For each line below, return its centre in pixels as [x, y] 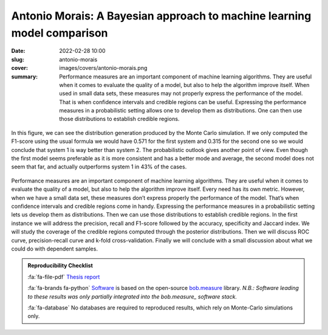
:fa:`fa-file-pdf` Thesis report [64, 277]
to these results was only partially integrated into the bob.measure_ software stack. [132, 296]
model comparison [60, 33]
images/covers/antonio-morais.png [103, 68]
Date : [18, 51]
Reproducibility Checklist [60, 266]
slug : [18, 59]
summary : [25, 77]
